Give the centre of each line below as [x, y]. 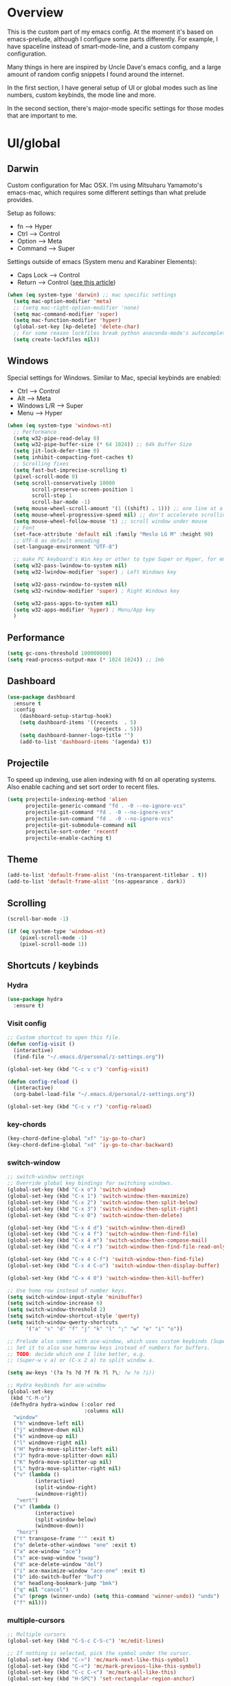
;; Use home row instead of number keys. [67, 1291]
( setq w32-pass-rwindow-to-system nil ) [70, 584]
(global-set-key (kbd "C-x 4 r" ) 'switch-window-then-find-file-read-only [117, 1247]
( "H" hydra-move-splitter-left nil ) [66, 1449]
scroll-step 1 [52, 496]
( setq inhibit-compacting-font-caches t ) [74, 458]
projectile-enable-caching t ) [68, 838]
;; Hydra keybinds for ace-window [57, 1386]
